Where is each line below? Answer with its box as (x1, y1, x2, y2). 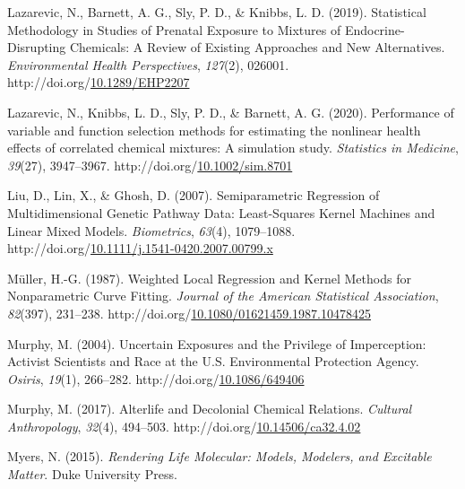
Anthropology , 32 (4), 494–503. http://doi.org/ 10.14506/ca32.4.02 (7, 416, 361, 435)
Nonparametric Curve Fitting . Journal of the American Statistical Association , (7, 286, 439, 305)
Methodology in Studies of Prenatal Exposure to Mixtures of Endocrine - (7, 20, 405, 39)
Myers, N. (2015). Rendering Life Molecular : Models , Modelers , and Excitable (7, 447, 432, 466)
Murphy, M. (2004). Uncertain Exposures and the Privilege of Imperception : (7, 334, 426, 353)
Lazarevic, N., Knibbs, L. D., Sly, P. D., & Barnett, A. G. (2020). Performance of (7, 102, 454, 121)
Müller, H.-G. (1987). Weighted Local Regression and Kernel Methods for (7, 268, 411, 287)
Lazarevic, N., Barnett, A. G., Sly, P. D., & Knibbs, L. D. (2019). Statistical (7, 3, 426, 21)
